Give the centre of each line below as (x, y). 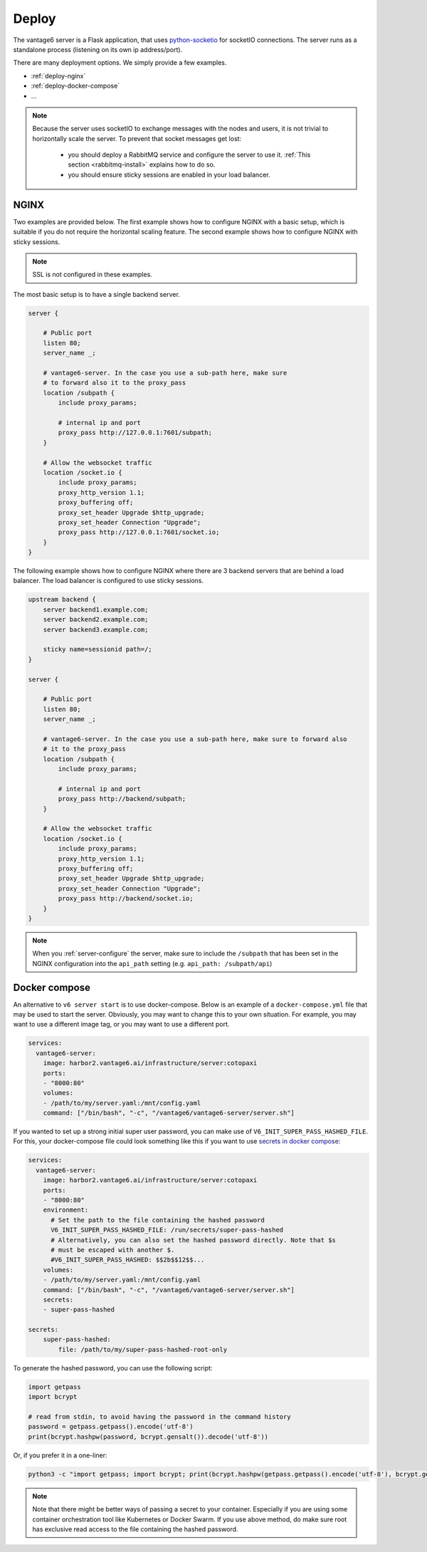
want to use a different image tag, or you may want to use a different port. (121, 1024)
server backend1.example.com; (96, 609)
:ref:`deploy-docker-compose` (75, 86)
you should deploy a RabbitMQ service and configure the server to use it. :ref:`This (189, 155)
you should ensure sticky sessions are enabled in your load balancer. (169, 174)
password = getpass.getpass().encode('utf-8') (111, 1427)
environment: (66, 1210)
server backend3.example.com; (96, 629)
